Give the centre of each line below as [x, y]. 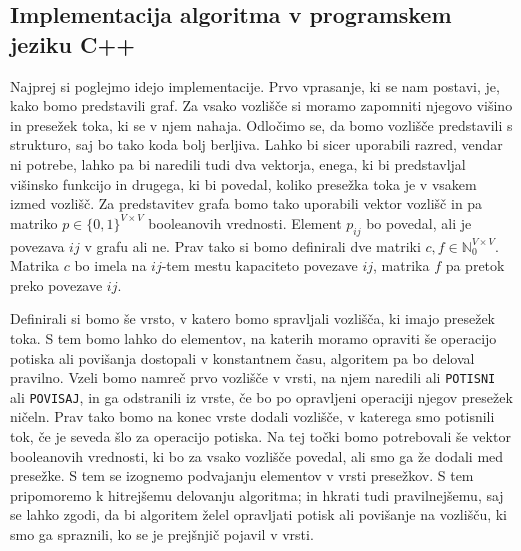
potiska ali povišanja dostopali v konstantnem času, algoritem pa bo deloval [242, 357]
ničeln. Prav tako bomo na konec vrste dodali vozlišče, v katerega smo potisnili [252, 416]
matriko [34, 222]
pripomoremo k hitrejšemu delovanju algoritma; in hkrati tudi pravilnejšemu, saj [257, 494]
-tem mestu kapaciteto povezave [259, 265]
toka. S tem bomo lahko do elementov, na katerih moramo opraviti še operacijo [253, 337]
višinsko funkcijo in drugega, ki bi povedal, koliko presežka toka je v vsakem [243, 183]
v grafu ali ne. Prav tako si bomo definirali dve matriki [252, 245]
